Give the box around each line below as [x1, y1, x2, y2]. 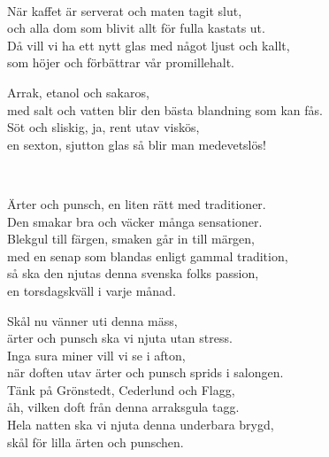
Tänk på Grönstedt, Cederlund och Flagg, [7, 380, 235, 399]
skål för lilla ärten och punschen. [7, 432, 184, 451]
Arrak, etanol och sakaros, [7, 82, 149, 101]
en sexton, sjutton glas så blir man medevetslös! [7, 135, 266, 153]
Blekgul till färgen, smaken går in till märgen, [7, 229, 256, 248]
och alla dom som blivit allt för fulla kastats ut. [7, 19, 265, 37]
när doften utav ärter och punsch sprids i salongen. [7, 363, 284, 382]
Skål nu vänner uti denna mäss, [7, 311, 178, 329]
